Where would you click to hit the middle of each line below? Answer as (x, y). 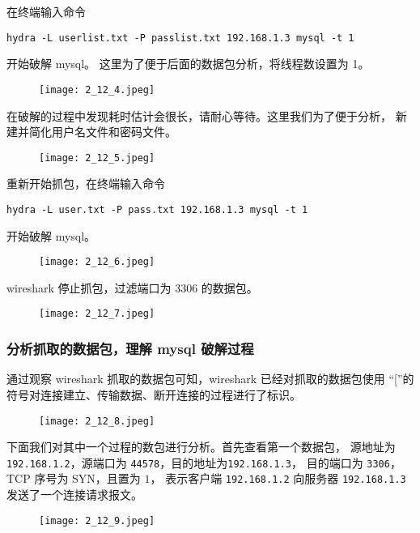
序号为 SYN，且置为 (87, 478)
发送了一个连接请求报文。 (74, 495)
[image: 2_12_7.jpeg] (97, 314)
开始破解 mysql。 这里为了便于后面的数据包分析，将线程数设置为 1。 (188, 64)
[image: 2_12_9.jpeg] (97, 520)
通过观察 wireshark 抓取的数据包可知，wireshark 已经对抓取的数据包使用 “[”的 (210, 379)
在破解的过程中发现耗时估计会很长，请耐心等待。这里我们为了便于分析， (199, 115)
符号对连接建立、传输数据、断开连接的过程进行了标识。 (154, 394)
